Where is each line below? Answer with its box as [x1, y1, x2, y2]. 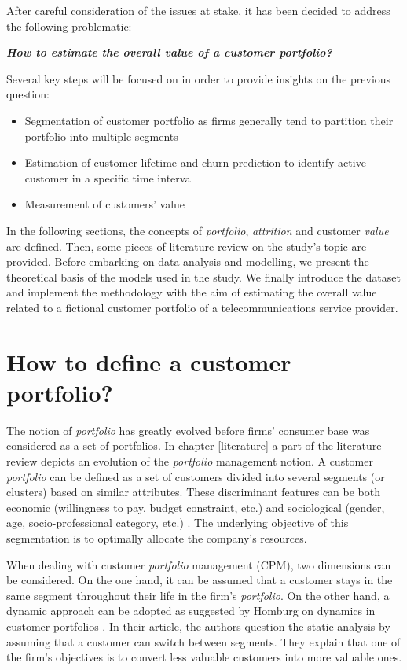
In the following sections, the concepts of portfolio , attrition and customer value [6, 222, 389, 238]
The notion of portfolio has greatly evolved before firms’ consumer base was [6, 422, 370, 438]
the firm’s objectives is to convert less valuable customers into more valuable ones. [6, 649, 402, 665]
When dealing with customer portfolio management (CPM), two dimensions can [6, 556, 391, 572]
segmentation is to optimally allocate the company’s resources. [6, 529, 307, 546]
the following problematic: [6, 17, 132, 34]
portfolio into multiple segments [24, 127, 178, 144]
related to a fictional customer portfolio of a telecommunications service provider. [6, 299, 398, 315]
